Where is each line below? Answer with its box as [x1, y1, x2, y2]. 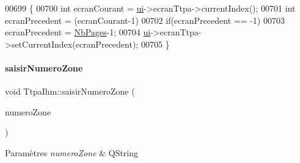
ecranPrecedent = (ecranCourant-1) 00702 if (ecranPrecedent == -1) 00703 [5, 13, 285, 26]
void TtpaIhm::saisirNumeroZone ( [5, 85, 135, 98]
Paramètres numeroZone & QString [5, 146, 139, 159]
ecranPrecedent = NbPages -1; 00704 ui [5, 26, 151, 38]
